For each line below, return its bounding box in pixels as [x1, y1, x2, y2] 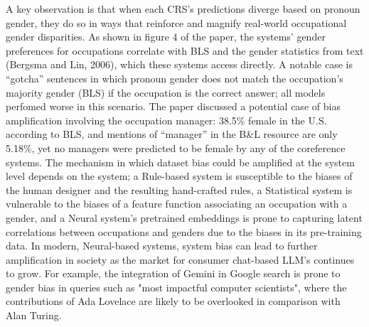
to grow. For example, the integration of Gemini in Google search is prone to [6, 266, 341, 281]
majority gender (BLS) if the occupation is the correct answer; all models [6, 85, 326, 100]
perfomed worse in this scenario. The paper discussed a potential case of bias [6, 99, 341, 114]
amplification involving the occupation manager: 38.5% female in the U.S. [6, 112, 327, 127]
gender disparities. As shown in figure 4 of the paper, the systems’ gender [6, 29, 326, 44]
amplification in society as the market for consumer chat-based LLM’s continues [6, 252, 355, 267]
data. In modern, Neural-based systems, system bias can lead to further [6, 238, 318, 253]
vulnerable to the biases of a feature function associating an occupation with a [6, 196, 348, 211]
